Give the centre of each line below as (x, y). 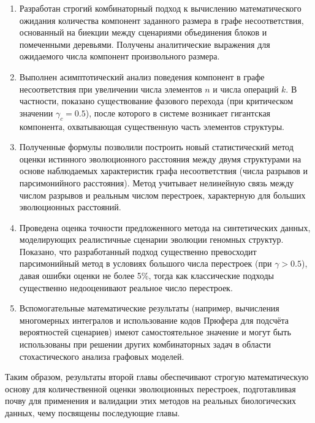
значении (36, 112)
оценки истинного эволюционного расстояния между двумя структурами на (160, 158)
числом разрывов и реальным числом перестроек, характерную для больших (162, 195)
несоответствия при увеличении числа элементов (111, 89)
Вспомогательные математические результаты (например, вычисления (149, 308)
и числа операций (246, 89)
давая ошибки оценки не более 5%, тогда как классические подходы (146, 276)
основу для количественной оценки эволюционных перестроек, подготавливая (150, 388)
